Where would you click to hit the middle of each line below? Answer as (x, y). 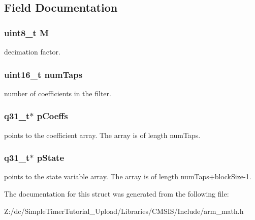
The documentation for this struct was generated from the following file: (117, 194)
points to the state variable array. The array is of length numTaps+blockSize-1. (128, 176)
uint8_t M (26, 32)
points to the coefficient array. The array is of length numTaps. (102, 135)
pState (51, 158)
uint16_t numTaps (43, 74)
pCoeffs (52, 116)
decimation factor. (32, 51)
